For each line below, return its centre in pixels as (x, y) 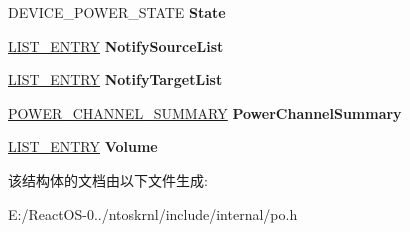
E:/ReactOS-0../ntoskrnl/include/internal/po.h (153, 213)
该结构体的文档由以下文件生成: (108, 179)
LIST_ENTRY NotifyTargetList (115, 79)
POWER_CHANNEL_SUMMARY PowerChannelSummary (205, 112)
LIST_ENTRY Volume (83, 146)
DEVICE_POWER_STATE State (117, 12)
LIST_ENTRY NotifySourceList (116, 45)
